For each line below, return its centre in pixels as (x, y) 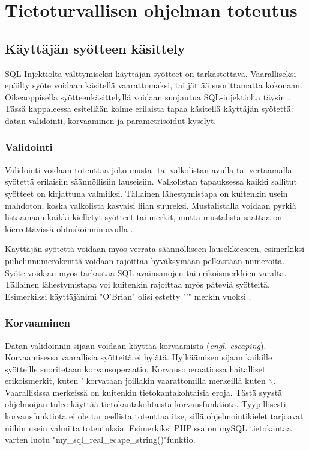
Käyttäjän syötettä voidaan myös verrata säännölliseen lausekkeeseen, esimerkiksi (155, 249)
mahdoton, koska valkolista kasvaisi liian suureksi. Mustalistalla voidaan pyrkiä (151, 205)
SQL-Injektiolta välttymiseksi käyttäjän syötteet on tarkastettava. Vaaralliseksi (151, 73)
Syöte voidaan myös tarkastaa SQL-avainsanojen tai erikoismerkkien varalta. (146, 272)
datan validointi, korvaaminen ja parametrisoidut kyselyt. (111, 120)
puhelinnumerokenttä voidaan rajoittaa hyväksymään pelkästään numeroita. (145, 260)
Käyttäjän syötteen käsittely (95, 48)
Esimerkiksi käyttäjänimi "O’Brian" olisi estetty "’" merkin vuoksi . (128, 296)
